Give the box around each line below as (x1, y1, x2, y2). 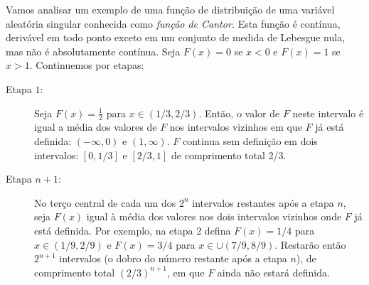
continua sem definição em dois (182, 133, 318, 148)
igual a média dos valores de (34, 119, 157, 134)
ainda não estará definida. (217, 264, 330, 279)
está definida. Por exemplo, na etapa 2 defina (34, 222, 231, 237)
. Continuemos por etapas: (29, 58, 144, 72)
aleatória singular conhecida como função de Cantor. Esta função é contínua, (6, 16, 341, 31)
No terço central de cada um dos (34, 195, 176, 210)
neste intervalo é (292, 105, 364, 120)
